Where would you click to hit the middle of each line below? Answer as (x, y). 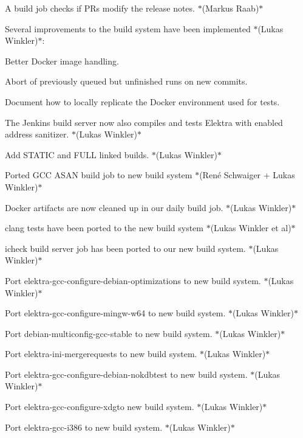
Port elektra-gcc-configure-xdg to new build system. (100, 407)
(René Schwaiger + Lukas (247, 175)
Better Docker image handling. (62, 61)
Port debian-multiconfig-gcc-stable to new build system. (109, 333)
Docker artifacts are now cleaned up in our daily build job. (114, 207)
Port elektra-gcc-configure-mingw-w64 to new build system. (115, 313)
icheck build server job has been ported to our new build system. (125, 248)
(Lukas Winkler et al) (251, 228)
